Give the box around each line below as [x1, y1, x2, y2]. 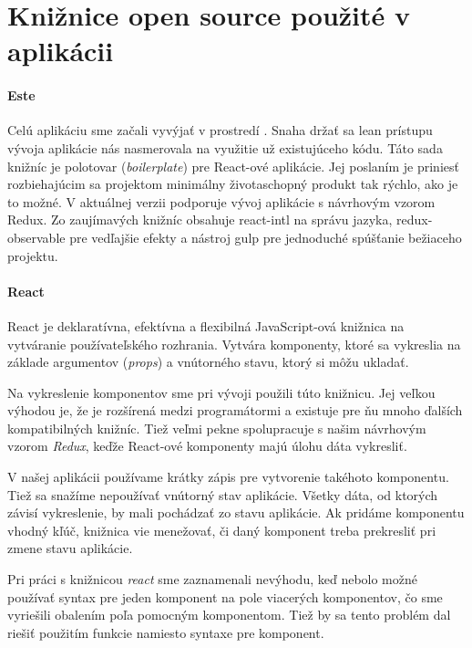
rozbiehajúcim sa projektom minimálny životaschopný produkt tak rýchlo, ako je [7, 174, 458, 193]
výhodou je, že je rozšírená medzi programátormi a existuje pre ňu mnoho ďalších [7, 401, 463, 420]
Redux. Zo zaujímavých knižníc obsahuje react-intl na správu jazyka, [7, 210, 393, 229]
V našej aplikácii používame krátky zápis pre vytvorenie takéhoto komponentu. [7, 467, 449, 486]
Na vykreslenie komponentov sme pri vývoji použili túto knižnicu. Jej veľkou [7, 382, 436, 402]
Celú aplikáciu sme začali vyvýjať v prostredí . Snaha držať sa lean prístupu [7, 120, 433, 140]
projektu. [7, 246, 58, 265]
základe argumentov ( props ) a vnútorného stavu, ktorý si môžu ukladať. [7, 352, 409, 371]
